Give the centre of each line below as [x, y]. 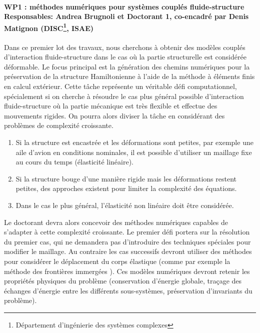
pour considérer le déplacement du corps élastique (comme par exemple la [117, 261]
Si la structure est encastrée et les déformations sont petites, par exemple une [134, 142]
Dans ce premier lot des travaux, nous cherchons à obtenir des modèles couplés [125, 47]
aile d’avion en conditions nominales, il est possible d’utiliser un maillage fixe [134, 152]
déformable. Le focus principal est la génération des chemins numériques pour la [127, 66]
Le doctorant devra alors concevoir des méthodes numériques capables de [116, 222]
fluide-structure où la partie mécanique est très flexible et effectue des [111, 106]
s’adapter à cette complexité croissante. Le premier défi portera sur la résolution [127, 232]
